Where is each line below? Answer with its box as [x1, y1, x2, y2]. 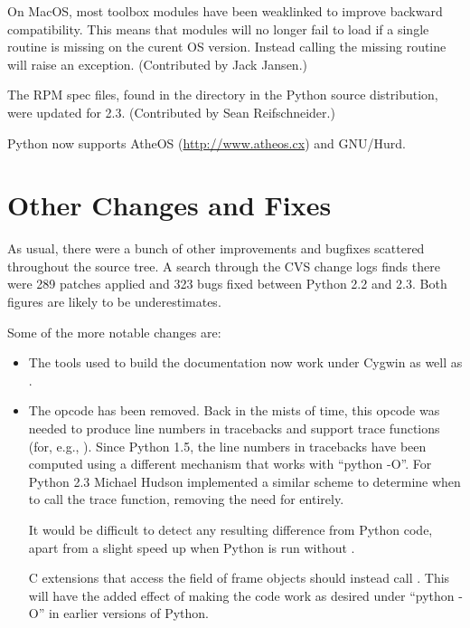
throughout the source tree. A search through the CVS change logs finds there [7, 256, 440, 275]
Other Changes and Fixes [7, 186, 332, 224]
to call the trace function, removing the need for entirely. [28, 490, 344, 509]
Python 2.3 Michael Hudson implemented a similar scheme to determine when [28, 471, 461, 490]
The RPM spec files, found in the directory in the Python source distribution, [7, 85, 438, 104]
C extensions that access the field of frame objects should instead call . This [28, 568, 450, 587]
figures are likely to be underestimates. [7, 292, 221, 311]
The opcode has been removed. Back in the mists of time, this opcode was [28, 401, 440, 420]
